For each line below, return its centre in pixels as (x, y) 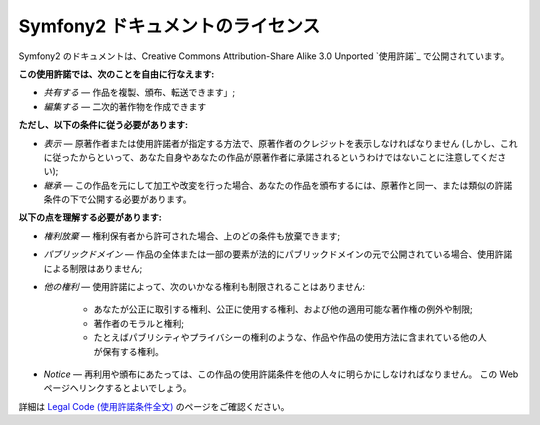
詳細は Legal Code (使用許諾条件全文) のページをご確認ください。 (154, 406)
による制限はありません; (93, 268)
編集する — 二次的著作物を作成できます (125, 106)
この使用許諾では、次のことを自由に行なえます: (116, 74)
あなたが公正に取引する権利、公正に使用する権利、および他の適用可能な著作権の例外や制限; (283, 309)
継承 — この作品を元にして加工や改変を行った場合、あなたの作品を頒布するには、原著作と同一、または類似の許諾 (278, 185)
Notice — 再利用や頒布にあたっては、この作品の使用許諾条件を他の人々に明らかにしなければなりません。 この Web (281, 374)
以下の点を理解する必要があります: (90, 217)
